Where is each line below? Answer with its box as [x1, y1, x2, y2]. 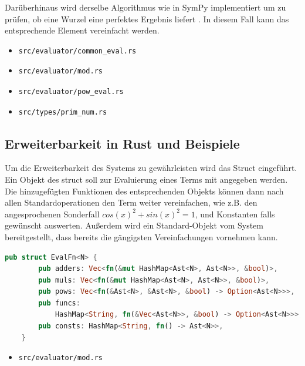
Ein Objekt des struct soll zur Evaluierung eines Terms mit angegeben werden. [5, 173, 288, 185]
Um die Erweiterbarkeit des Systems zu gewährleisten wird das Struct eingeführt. [5, 162, 297, 174]
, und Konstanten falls [195, 207, 275, 220]
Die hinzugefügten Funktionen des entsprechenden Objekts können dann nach [5, 184, 284, 197]
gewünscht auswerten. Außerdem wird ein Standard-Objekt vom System [5, 219, 263, 231]
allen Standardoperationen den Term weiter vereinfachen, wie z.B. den [5, 196, 257, 209]
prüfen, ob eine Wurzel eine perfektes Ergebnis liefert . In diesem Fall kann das [5, 12, 289, 25]
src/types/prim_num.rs [18, 108, 107, 116]
